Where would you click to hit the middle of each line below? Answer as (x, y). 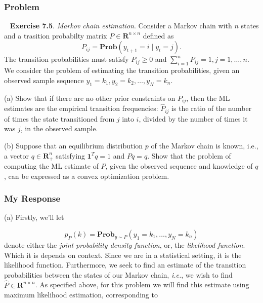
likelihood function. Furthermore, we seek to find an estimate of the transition (125, 265)
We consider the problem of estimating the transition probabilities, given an (122, 70)
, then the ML (208, 98)
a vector (17, 155)
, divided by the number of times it (193, 118)
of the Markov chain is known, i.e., (205, 145)
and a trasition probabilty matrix (56, 35)
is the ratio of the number (212, 108)
